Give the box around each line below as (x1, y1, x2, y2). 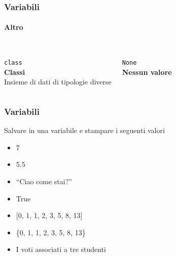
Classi (4, 66, 25, 77)
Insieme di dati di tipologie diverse (4, 76, 112, 87)
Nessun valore (122, 66, 172, 77)
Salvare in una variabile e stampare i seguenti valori (4, 125, 165, 136)
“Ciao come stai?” (16, 176, 72, 187)
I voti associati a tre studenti (16, 244, 106, 254)
